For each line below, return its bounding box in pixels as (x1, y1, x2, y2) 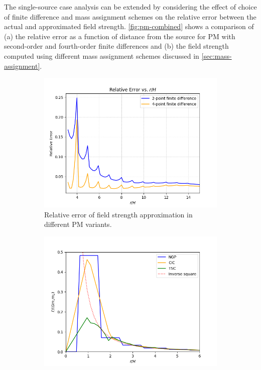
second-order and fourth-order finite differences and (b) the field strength (4, 41, 229, 51)
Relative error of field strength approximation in (44, 209, 193, 219)
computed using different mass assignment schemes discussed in (4, 50, 199, 61)
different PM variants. (44, 219, 112, 229)
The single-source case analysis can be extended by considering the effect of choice (4, 2, 257, 12)
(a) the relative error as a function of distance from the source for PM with (4, 31, 235, 41)
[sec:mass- (201, 50, 232, 61)
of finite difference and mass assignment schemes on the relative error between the (4, 11, 256, 22)
